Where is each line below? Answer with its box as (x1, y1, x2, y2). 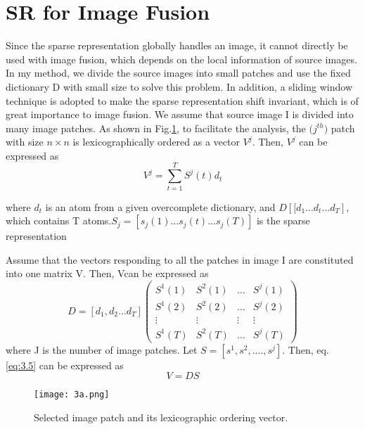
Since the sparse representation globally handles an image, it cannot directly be (6, 38, 348, 53)
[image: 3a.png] (34, 390, 110, 400)
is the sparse (256, 213, 310, 228)
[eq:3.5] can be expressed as (6, 357, 124, 372)
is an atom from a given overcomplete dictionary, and (45, 199, 276, 214)
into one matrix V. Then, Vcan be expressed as (6, 266, 209, 281)
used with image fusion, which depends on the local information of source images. (6, 51, 357, 66)
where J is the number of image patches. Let (6, 342, 198, 357)
